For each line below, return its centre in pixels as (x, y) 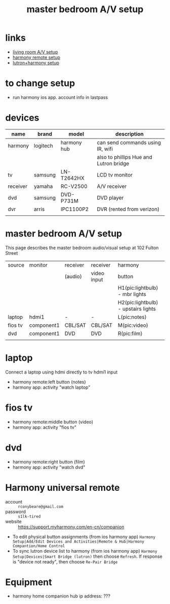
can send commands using (129, 142)
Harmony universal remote (62, 488)
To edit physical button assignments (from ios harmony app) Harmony (84, 536)
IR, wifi (105, 149)
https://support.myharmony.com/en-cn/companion (71, 527)
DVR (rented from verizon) (128, 209)
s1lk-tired (29, 516)
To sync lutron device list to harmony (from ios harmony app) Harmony (85, 551)
